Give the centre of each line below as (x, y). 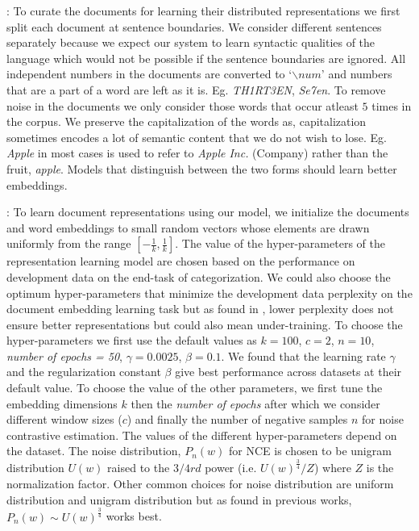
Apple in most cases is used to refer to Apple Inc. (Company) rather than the (197, 153)
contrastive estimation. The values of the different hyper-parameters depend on (202, 435)
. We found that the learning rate (303, 355)
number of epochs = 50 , (65, 355)
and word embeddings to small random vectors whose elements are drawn (188, 227)
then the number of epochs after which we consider (255, 403)
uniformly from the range (69, 243)
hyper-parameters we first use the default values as (132, 340)
